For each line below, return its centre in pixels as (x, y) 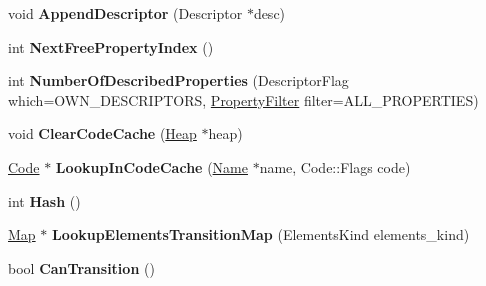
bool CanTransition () (81, 267)
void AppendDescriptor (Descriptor (125, 13)
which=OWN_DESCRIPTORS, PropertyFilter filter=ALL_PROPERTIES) (243, 99)
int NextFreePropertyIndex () (111, 46)
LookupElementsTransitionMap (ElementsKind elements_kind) (260, 234)
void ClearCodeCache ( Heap (102, 133)
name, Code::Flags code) (335, 166)
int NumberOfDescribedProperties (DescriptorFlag (178, 80)
